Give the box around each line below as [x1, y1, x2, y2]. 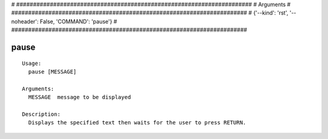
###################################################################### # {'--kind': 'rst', [11, 9, 289, 16]
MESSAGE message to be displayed [28, 94, 131, 101]
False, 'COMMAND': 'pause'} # [39, 18, 118, 25]
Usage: [22, 59, 42, 67]
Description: [22, 110, 61, 118]
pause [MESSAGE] [28, 68, 77, 75]
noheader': [11, 18, 39, 25]
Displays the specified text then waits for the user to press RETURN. [28, 119, 247, 126]
